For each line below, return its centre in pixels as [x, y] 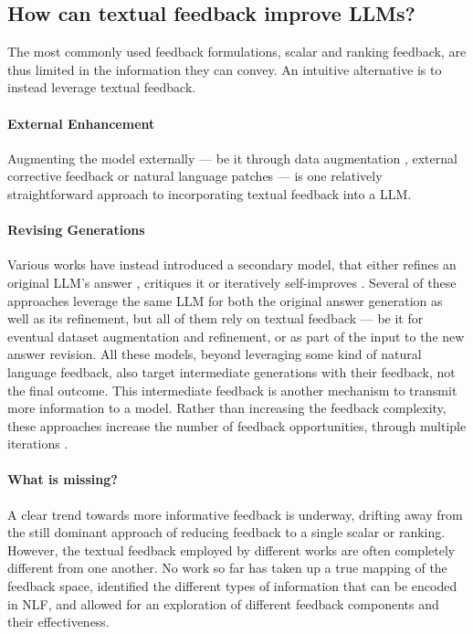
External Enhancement [81, 123]
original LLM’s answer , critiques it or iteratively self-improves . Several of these [232, 282]
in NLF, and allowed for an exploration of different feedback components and [223, 603]
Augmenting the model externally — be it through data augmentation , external [232, 158]
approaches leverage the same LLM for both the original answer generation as [225, 300]
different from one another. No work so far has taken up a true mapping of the [227, 568]
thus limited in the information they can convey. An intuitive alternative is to [225, 69]
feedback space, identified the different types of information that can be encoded [232, 586]
